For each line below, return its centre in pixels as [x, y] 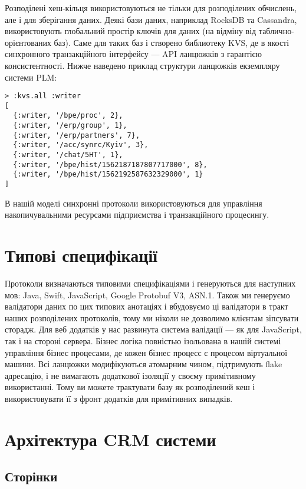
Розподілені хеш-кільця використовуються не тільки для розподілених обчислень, [151, 8]
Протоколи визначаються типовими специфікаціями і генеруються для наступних [150, 283]
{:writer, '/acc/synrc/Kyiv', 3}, [81, 145]
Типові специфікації [81, 255]
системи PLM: [31, 77]
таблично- [276, 31]
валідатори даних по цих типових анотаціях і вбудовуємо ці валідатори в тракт [147, 306]
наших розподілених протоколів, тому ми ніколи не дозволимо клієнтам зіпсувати [152, 317]
